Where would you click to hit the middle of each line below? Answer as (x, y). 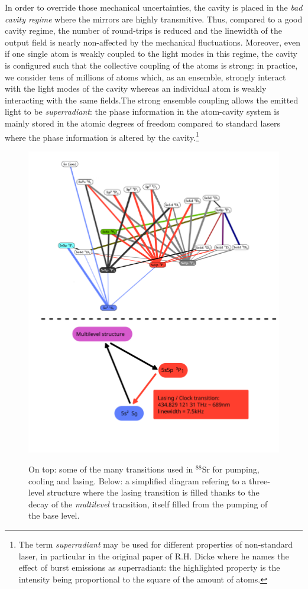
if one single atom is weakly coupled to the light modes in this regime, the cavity (151, 54)
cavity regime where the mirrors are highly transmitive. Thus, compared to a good (154, 19)
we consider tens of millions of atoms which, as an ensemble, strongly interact (145, 77)
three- (260, 480)
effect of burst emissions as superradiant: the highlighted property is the (149, 567)
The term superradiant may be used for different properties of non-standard (156, 544)
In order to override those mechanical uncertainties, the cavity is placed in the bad (154, 7)
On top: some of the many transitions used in (111, 469)
